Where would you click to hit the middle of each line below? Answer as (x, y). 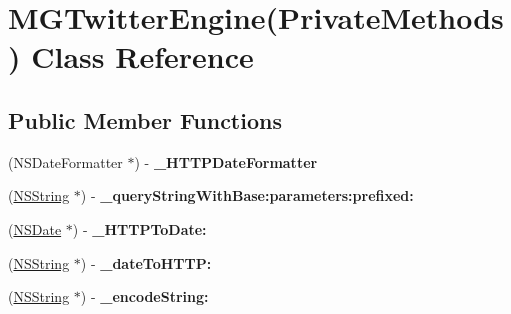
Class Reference (142, 56)
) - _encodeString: (144, 296)
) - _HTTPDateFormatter (226, 161)
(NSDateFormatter (65, 161)
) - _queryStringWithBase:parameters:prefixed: (247, 195)
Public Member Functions (145, 119)
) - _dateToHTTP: (146, 262)
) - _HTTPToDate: (139, 228)
